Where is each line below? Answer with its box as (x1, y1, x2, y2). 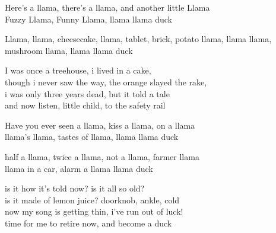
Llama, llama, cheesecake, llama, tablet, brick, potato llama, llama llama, (5, 33, 272, 45)
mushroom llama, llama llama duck (5, 44, 133, 56)
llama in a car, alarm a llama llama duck (5, 162, 153, 174)
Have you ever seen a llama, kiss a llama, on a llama (5, 119, 195, 131)
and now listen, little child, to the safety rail (5, 99, 166, 111)
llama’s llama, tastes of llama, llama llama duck (5, 130, 179, 143)
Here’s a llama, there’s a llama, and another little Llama (5, 1, 210, 13)
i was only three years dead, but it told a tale (5, 87, 170, 100)
